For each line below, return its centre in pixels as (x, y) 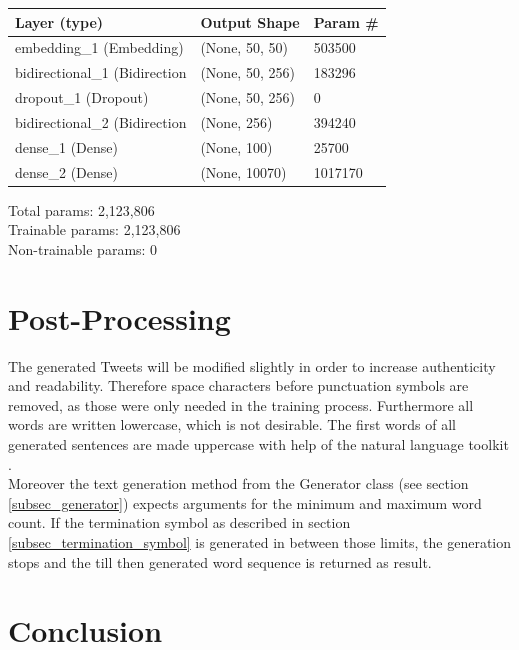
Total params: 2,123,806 (81, 209)
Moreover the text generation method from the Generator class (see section (238, 483)
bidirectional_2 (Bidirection (101, 121)
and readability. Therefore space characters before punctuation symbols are (238, 385)
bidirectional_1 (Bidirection (101, 72)
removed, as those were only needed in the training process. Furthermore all (241, 404)
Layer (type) (59, 21)
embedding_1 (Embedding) (99, 47)
